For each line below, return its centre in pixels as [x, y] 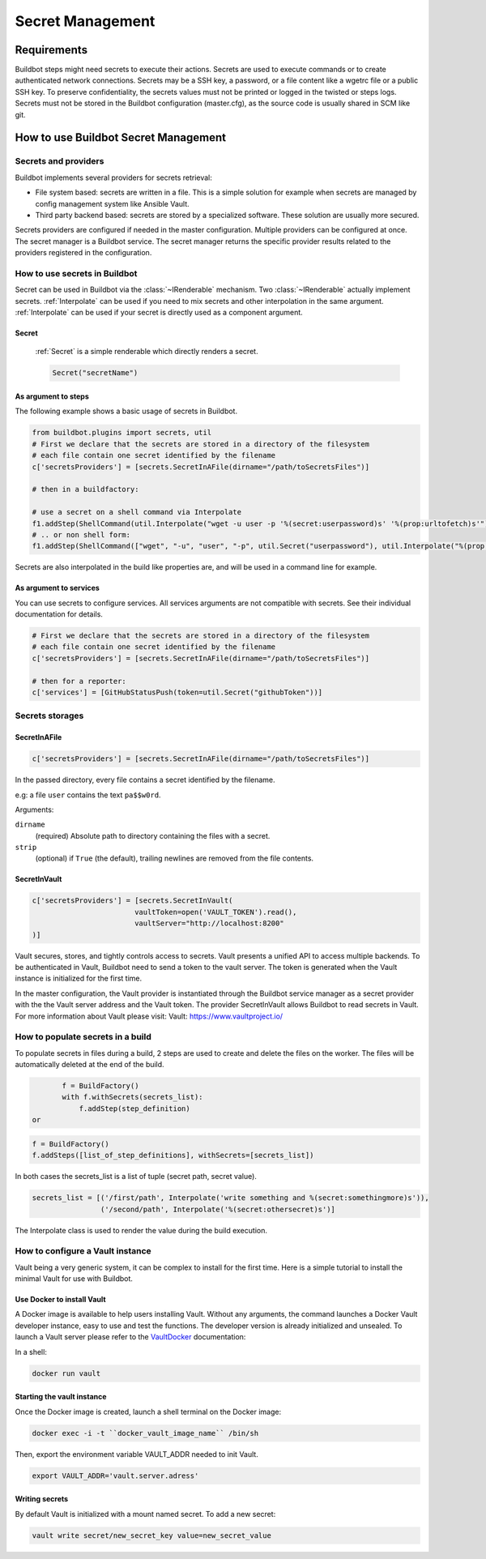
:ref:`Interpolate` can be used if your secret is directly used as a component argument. [159, 313]
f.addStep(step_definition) [134, 1108]
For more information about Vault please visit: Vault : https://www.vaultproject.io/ [149, 1016]
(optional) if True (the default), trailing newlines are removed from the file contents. [175, 858]
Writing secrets [42, 1499]
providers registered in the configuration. [83, 253]
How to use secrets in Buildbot [76, 273]
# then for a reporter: [79, 681]
